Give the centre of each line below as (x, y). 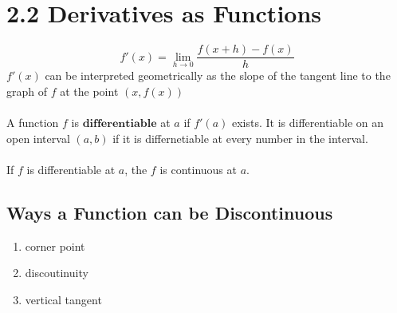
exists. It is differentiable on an (308, 122)
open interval (38, 138)
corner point (55, 246)
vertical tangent (63, 299)
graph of (27, 91)
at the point (89, 91)
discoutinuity (57, 273)
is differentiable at (71, 169)
